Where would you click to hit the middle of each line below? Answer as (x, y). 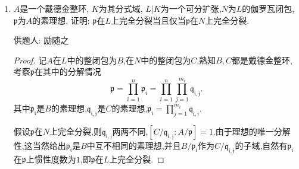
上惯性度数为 (51, 159)
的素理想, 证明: (61, 20)
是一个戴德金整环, (54, 8)
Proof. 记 (30, 60)
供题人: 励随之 (41, 40)
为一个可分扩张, (191, 8)
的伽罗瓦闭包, (268, 8)
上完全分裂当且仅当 (148, 20)
